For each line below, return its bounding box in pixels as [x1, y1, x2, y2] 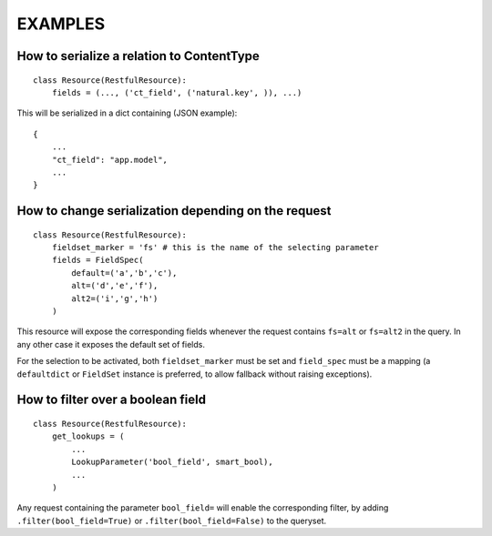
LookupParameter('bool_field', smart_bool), [71, 457, 273, 468]
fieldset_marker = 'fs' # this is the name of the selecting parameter [51, 242, 379, 253]
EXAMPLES [16, 14, 105, 34]
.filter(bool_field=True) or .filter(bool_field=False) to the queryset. [16, 515, 327, 526]
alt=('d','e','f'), [71, 280, 159, 291]
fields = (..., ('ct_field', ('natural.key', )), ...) [51, 87, 302, 97]
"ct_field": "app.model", [51, 155, 169, 165]
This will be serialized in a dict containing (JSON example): [16, 107, 238, 118]
